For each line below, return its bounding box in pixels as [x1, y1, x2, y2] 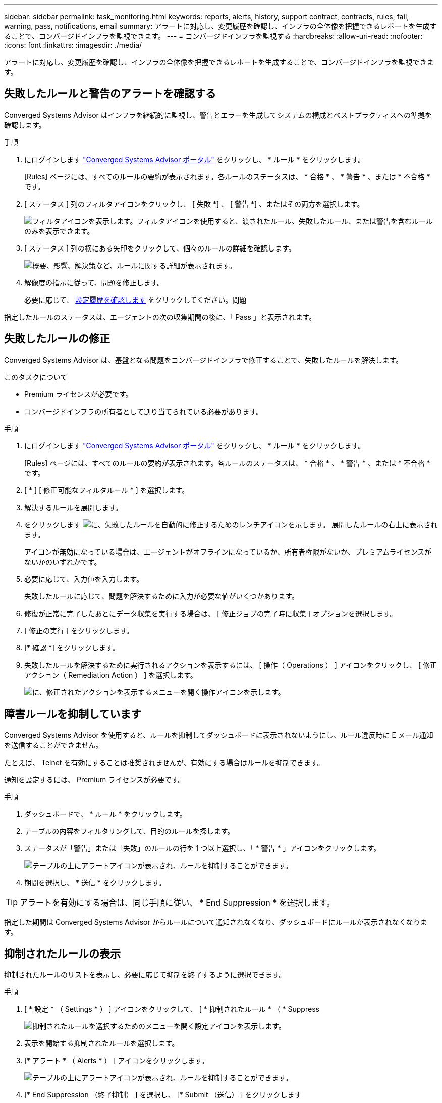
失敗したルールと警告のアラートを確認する [4, 87, 216, 101]
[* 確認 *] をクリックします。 [24, 643, 120, 652]
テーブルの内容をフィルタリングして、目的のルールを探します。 [24, 826, 235, 835]
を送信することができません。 [4, 740, 103, 749]
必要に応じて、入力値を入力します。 [24, 574, 143, 583]
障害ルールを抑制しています [4, 708, 142, 721]
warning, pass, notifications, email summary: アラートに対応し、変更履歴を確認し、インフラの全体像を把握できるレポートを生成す [4, 22, 437, 30]
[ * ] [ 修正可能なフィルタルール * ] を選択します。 [24, 485, 189, 494]
